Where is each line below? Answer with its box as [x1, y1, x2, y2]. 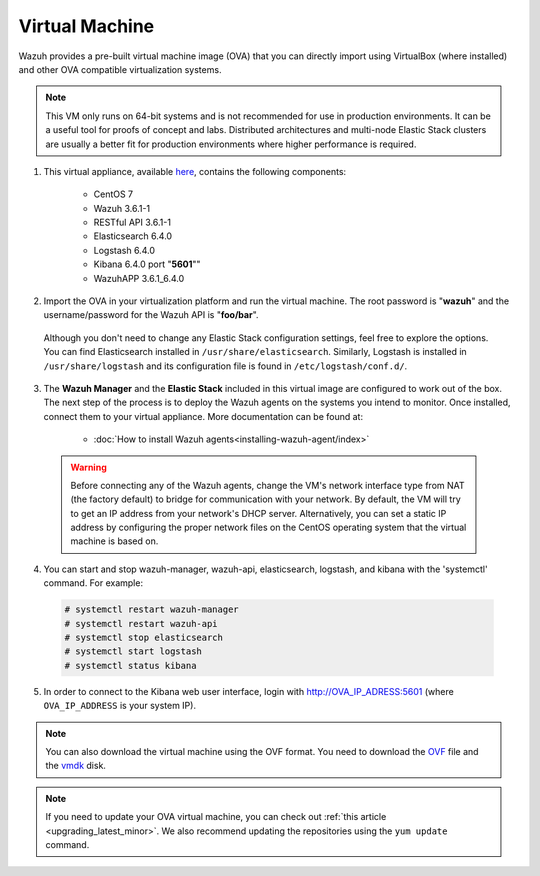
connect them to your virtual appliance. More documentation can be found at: [43, 410, 364, 422]
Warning [70, 461, 107, 473]
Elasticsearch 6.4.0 [93, 230, 173, 242]
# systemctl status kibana [64, 660, 197, 671]
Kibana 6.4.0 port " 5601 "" [93, 258, 201, 270]
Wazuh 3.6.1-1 [93, 202, 151, 214]
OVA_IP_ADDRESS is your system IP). [43, 700, 197, 712]
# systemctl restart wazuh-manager [64, 604, 239, 615]
